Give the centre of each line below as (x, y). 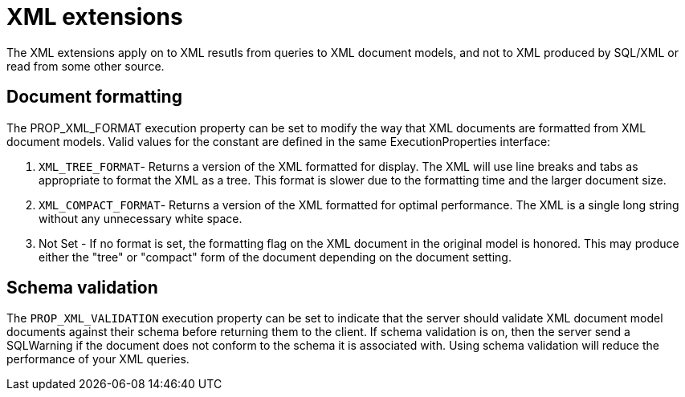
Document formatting (94, 97)
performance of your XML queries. (98, 359)
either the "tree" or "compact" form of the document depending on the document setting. (275, 257)
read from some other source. (86, 66)
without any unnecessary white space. (141, 218)
